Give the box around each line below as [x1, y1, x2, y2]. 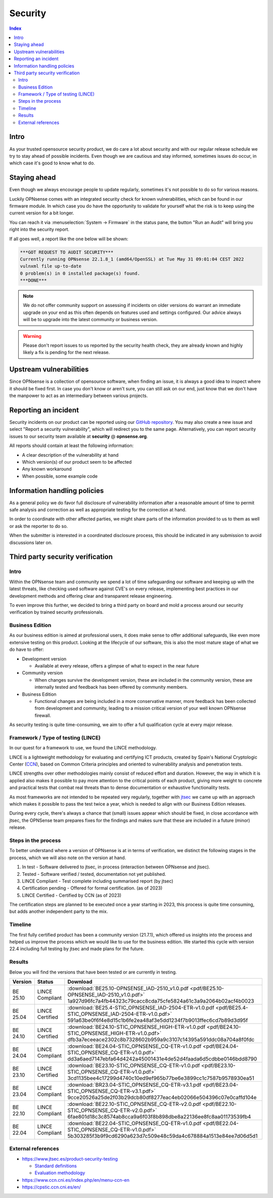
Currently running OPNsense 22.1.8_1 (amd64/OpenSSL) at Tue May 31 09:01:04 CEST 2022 [20, 256, 244, 262]
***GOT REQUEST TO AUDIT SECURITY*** [20, 249, 114, 255]
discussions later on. [9, 539, 53, 546]
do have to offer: [9, 646, 44, 652]
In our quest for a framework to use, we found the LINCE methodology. [9, 745, 157, 751]
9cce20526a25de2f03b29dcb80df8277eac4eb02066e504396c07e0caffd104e [67, 1094, 257, 1101]
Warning [23, 333, 41, 339]
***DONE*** [20, 278, 47, 283]
